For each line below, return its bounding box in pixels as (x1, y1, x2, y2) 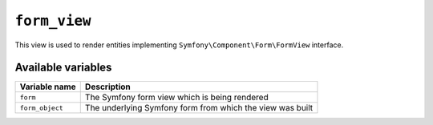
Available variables (14, 61, 112, 75)
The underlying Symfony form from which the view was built (84, 103, 314, 114)
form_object (19, 103, 63, 112)
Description (84, 81, 132, 92)
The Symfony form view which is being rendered (84, 92, 269, 103)
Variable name (19, 81, 76, 92)
